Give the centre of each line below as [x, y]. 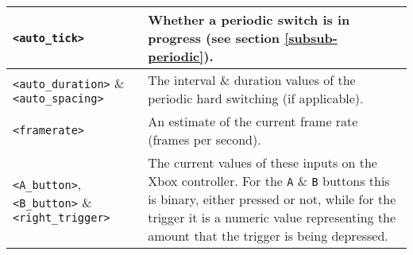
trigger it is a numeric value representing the [272, 217]
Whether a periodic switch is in [249, 19]
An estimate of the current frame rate [253, 121]
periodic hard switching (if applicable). [256, 98]
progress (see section [214, 38]
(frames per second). [205, 139]
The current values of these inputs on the [262, 162]
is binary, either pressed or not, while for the [272, 199]
